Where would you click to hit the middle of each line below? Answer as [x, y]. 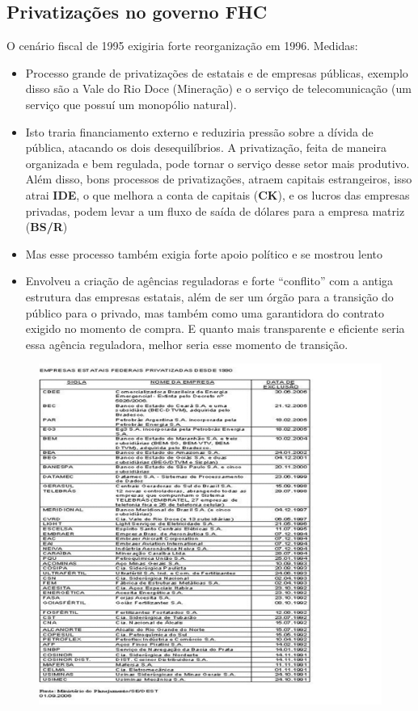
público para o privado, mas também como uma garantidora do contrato [205, 312]
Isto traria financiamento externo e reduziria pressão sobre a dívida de [199, 131]
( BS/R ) [46, 227]
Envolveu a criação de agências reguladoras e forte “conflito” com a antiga [209, 281]
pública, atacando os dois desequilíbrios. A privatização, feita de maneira [206, 147]
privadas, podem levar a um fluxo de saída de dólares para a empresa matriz [215, 210]
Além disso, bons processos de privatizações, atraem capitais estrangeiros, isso [219, 179]
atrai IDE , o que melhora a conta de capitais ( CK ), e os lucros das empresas [217, 194]
